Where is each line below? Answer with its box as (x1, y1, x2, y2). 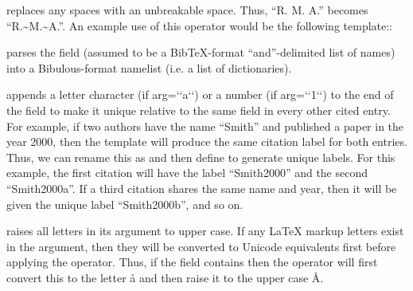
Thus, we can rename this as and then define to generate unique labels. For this (6, 148, 395, 165)
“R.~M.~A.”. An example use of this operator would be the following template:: (6, 17, 392, 33)
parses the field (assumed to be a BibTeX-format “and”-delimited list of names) (6, 44, 395, 61)
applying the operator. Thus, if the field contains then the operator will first (6, 254, 378, 270)
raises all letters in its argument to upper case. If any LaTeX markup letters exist (6, 222, 404, 239)
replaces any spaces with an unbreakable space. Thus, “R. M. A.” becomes (6, 2, 368, 18)
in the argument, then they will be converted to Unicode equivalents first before (6, 238, 396, 254)
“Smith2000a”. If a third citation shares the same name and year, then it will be (6, 179, 397, 196)
